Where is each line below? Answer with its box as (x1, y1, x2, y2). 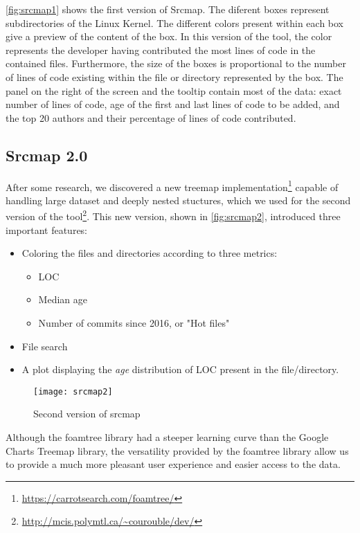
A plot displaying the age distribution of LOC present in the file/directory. (21, 362, 339, 377)
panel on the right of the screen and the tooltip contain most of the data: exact (6, 83, 342, 98)
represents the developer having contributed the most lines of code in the (6, 42, 316, 57)
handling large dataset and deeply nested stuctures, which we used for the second (6, 192, 351, 207)
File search (21, 338, 68, 353)
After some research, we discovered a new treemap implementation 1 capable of (6, 177, 339, 194)
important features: (6, 222, 88, 237)
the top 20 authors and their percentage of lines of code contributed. (6, 110, 296, 125)
